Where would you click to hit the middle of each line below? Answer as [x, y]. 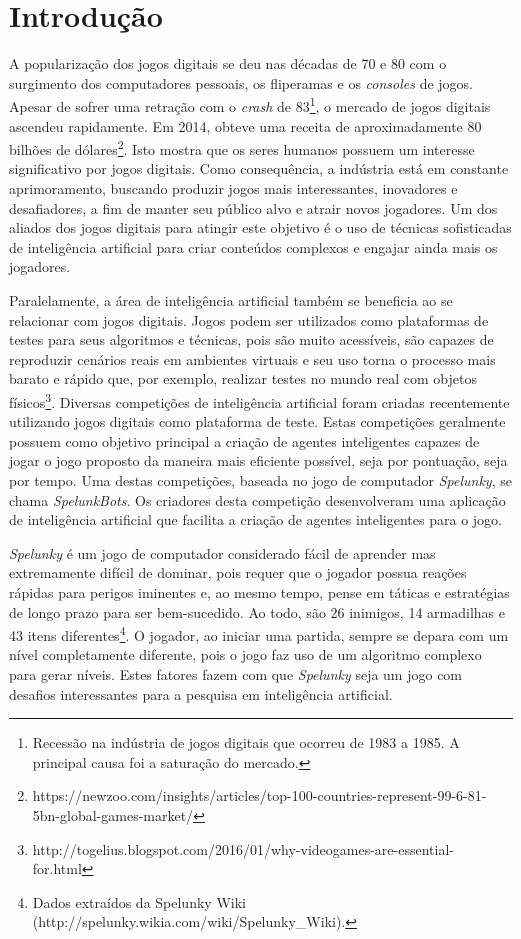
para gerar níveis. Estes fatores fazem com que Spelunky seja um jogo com [236, 673]
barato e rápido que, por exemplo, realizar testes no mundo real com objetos [243, 378]
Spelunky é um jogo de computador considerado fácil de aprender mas [222, 552]
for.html [57, 868]
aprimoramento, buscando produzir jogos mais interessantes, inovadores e [233, 188]
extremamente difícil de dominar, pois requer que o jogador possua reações [238, 572]
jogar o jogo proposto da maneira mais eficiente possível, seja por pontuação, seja [258, 460]
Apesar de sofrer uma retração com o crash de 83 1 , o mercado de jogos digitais [250, 104]
